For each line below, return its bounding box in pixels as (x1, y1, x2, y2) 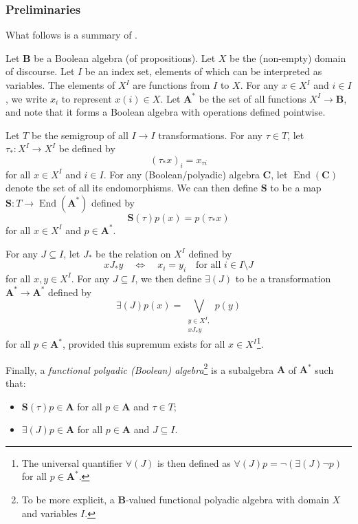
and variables (21, 505, 78, 520)
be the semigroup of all (31, 127, 128, 142)
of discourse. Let (5, 64, 75, 78)
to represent (61, 91, 112, 105)
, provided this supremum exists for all (62, 337, 225, 351)
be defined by (58, 141, 115, 156)
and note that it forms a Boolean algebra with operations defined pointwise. (5, 105, 326, 119)
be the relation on (96, 246, 171, 260)
